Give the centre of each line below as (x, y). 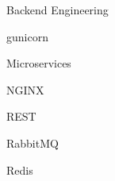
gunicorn (27, 36)
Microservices (39, 63)
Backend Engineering (57, 10)
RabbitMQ (33, 142)
